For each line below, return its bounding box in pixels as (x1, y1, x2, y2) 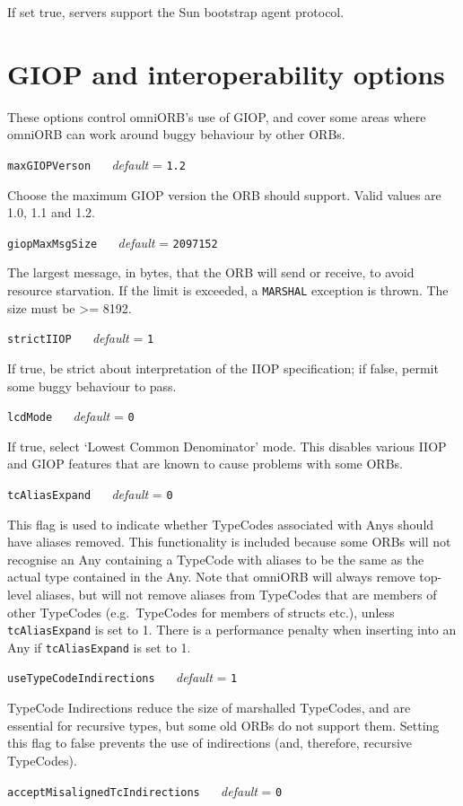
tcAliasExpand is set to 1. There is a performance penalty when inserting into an (7, 620, 457, 639)
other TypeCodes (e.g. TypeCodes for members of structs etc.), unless (7, 602, 395, 621)
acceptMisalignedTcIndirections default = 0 (7, 781, 283, 800)
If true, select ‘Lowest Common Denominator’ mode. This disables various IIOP (7, 436, 447, 455)
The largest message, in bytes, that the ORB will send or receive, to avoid (7, 263, 415, 282)
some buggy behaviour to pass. (7, 376, 177, 395)
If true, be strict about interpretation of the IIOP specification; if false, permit (7, 358, 439, 377)
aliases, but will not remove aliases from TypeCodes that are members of (35, 584, 437, 603)
